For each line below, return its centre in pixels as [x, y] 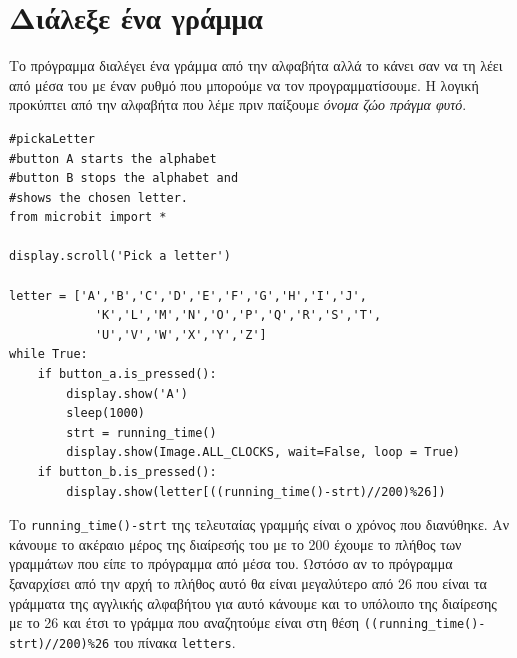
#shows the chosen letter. [98, 197]
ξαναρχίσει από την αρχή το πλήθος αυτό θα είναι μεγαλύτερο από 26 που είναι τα [248, 583]
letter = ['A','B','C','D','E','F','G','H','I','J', [188, 295]
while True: [48, 354]
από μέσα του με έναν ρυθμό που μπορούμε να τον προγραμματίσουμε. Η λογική [244, 84]
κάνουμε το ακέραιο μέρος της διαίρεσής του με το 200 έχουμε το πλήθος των [235, 543]
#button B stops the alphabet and [124, 178]
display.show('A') [127, 393]
